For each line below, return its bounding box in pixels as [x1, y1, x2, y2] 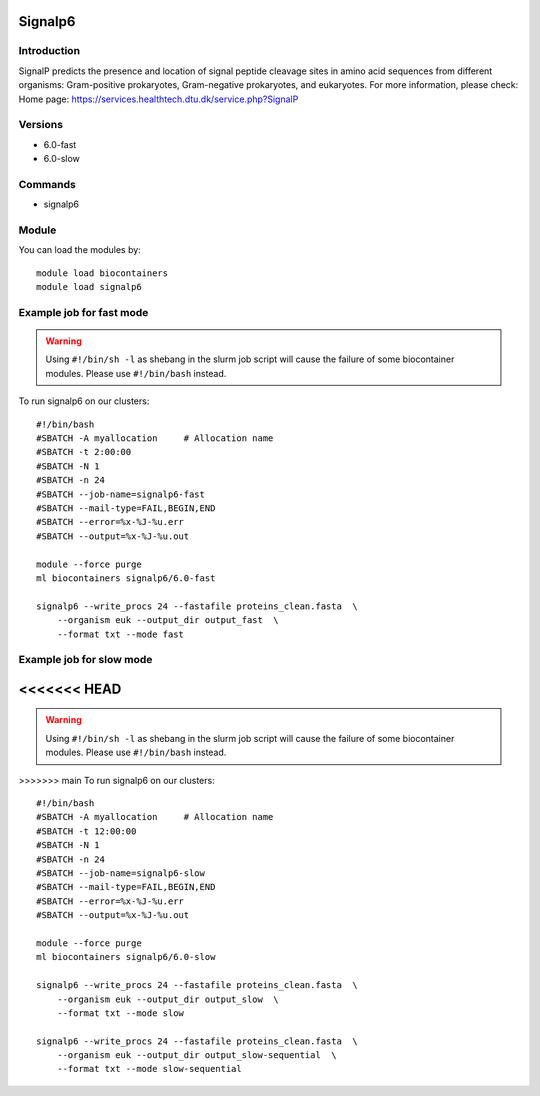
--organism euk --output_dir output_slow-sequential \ [56, 1050, 337, 1061]
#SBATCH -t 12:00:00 [36, 825, 137, 837]
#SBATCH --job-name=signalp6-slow [36, 868, 205, 879]
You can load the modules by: [18, 244, 142, 256]
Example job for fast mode [18, 305, 149, 319]
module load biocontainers [36, 267, 169, 279]
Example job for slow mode [18, 653, 153, 667]
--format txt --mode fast [56, 628, 185, 640]
